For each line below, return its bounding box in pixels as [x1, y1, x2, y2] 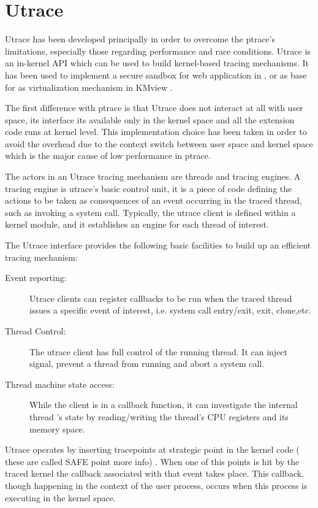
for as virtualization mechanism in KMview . [5, 80, 173, 93]
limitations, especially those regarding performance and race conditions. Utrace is [5, 44, 311, 57]
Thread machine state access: [5, 377, 115, 390]
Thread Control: [5, 325, 66, 337]
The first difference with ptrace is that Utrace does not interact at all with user [5, 101, 303, 114]
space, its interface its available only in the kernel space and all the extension [5, 113, 295, 126]
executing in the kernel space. [5, 491, 116, 504]
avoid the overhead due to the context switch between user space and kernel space [5, 137, 313, 150]
